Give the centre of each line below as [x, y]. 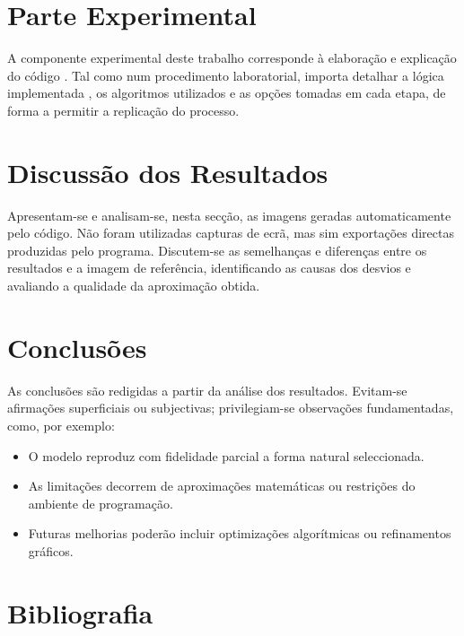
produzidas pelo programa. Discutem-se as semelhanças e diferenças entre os [217, 250]
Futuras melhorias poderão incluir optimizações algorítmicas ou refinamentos [240, 533]
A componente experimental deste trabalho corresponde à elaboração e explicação [232, 58]
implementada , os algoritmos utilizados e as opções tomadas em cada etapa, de [227, 93]
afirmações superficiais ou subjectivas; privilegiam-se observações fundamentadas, [231, 408]
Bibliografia [80, 612]
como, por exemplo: [61, 425]
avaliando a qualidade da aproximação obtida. [134, 285]
